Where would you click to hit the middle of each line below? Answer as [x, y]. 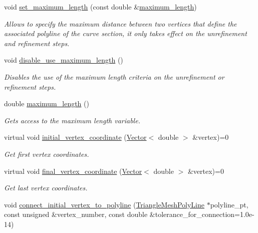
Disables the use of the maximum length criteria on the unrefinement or [114, 76]
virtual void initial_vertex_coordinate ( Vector [75, 137]
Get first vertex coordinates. [47, 154]
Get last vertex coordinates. [46, 188]
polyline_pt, [229, 204]
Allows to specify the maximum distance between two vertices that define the [120, 23]
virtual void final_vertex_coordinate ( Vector [73, 171]
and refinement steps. [37, 43]
